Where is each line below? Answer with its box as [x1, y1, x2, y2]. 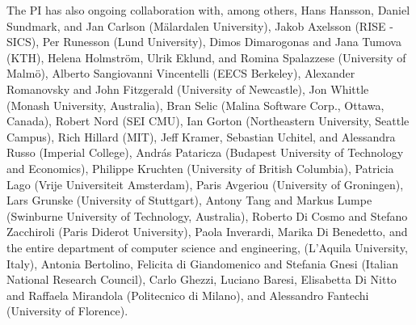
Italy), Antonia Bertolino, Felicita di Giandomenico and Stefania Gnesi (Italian [6, 255, 398, 272]
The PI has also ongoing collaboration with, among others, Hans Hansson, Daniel [6, 2, 410, 18]
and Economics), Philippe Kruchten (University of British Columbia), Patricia [6, 159, 394, 176]
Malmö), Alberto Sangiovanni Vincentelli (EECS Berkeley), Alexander [6, 65, 355, 82]
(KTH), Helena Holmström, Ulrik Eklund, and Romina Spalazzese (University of [6, 49, 406, 65]
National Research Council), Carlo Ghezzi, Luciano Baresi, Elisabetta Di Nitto [6, 271, 397, 288]
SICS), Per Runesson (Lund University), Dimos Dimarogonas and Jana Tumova [6, 33, 401, 50]
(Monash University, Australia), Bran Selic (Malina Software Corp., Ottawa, [6, 96, 384, 113]
